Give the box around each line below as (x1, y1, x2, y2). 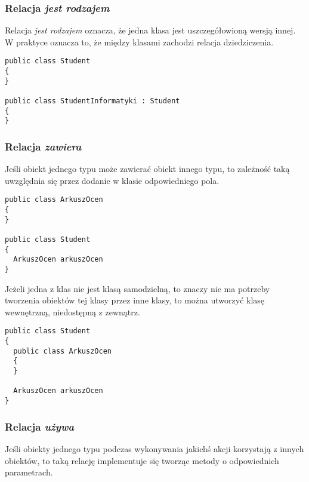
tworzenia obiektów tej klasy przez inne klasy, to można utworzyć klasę (5, 294, 265, 306)
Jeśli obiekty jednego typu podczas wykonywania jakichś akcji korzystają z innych (5, 442, 304, 455)
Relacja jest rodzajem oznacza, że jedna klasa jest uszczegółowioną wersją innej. (5, 24, 296, 36)
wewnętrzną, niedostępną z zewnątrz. (5, 305, 140, 318)
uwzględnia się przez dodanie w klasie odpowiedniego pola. (5, 174, 220, 186)
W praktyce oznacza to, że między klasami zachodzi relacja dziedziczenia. (5, 35, 274, 48)
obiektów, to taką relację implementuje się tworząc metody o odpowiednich (5, 454, 279, 466)
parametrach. (5, 466, 53, 478)
